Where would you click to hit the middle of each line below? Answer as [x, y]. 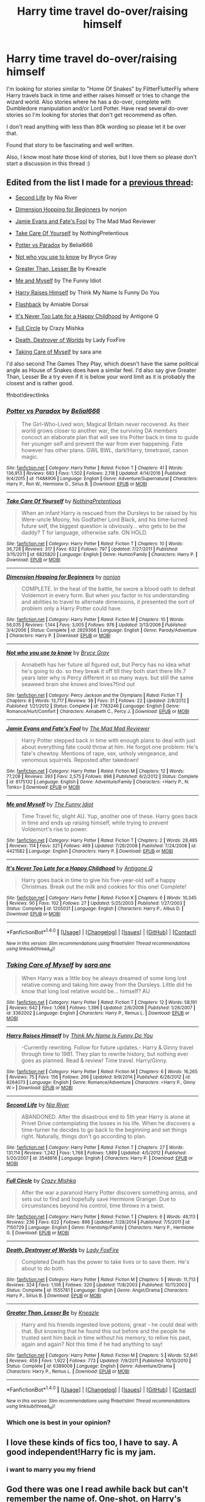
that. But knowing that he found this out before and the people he [103, 1331]
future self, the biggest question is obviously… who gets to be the [103, 526]
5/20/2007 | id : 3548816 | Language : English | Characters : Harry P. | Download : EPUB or [100, 1158]
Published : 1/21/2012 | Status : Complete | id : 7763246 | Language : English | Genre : [93, 706]
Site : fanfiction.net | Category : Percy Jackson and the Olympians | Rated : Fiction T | [94, 696]
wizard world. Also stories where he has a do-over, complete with [89, 102]
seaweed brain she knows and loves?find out [78, 684]
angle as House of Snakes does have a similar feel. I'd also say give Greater [101, 370]
